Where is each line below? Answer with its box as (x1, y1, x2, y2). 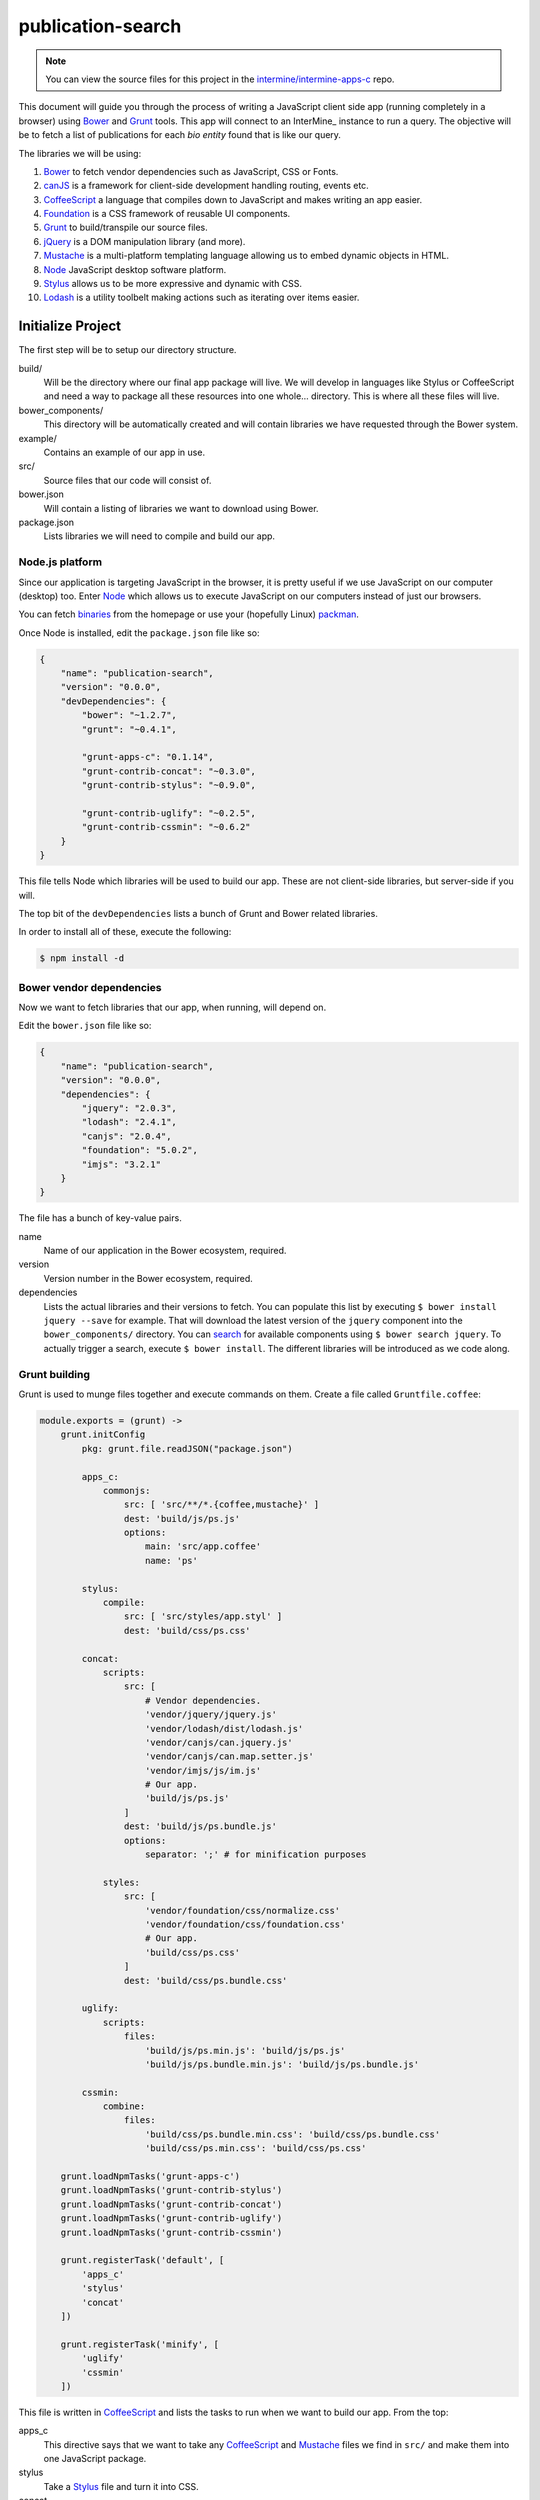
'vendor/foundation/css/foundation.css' (145, 1919, 346, 1930)
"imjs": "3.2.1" (81, 1158, 162, 1170)
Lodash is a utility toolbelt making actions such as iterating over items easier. (43, 291, 360, 304)
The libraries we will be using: (18, 147, 142, 159)
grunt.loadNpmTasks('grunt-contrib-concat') (60, 2198, 283, 2210)
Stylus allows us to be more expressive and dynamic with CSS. (43, 278, 303, 290)
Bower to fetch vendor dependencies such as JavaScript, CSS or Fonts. (43, 165, 339, 177)
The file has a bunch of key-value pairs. (18, 1212, 182, 1224)
